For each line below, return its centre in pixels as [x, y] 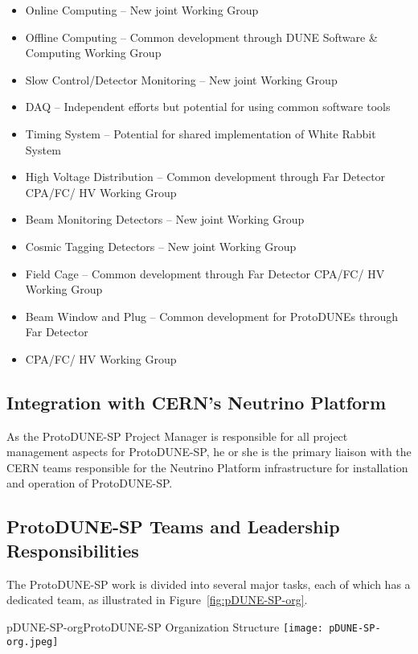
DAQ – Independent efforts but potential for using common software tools [208, 107]
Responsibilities [73, 550]
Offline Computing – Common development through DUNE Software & [201, 37]
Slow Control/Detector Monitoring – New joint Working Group [181, 79]
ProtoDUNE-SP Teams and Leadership [173, 526]
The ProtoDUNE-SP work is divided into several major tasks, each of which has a [209, 584]
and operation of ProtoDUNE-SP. [90, 483]
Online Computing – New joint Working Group [142, 10]
